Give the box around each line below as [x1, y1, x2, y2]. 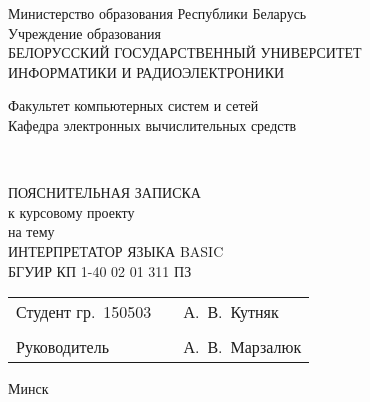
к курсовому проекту [8, 201, 135, 222]
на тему [8, 221, 55, 242]
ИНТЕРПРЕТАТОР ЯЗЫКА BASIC [8, 240, 224, 261]
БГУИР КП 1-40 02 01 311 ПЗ [8, 260, 192, 281]
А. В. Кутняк [183, 300, 279, 324]
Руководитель [16, 335, 109, 359]
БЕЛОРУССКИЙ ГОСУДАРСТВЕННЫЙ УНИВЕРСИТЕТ [8, 42, 362, 63]
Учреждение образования [8, 22, 161, 43]
